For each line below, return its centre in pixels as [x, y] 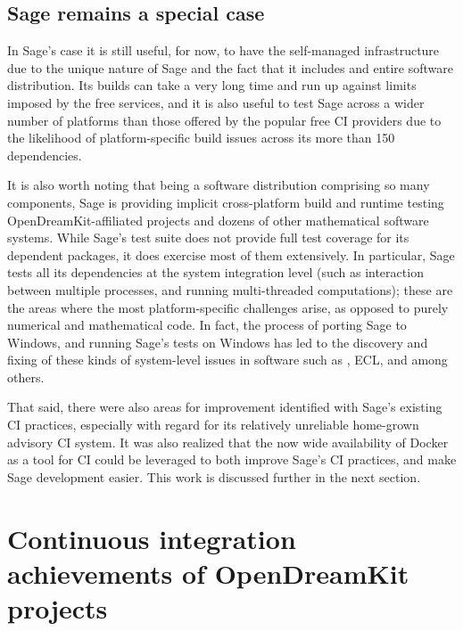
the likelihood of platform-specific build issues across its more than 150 [201, 138]
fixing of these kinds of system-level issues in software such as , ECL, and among [227, 360]
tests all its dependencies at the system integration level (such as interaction [215, 272]
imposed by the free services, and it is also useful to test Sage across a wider [216, 102]
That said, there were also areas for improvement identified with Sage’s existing [225, 407]
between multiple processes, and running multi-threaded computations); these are [230, 289]
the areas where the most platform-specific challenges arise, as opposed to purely [228, 307]
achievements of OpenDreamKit [208, 573]
